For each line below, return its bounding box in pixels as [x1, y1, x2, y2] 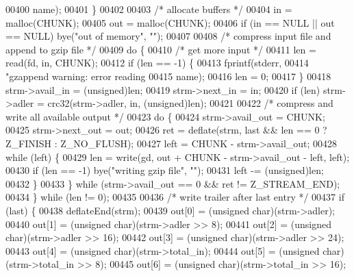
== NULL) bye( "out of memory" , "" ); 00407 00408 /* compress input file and [5, 29, 331, 43]
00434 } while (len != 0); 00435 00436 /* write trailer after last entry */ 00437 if [5, 190, 344, 204]
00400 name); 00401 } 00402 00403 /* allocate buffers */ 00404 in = [5, 2, 292, 16]
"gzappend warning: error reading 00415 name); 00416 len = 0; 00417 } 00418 [5, 68, 331, 83]
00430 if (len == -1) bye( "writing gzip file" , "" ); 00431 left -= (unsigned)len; [5, 163, 324, 177]
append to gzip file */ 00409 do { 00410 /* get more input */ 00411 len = [5, 42, 316, 56]
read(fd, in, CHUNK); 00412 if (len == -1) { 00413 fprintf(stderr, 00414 [5, 55, 309, 70]
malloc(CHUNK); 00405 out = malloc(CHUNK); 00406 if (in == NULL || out [5, 15, 335, 29]
